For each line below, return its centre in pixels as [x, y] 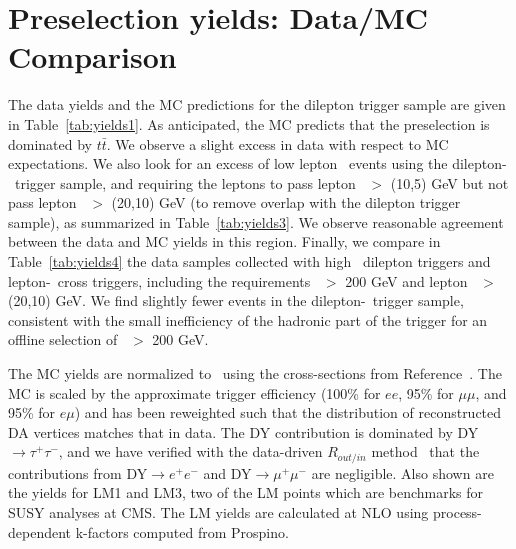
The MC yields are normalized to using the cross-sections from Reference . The [255, 373]
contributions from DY [78, 472]
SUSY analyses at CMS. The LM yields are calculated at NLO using [218, 512]
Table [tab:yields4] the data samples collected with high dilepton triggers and [249, 261]
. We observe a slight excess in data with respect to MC [277, 143]
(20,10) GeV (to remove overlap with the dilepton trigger [286, 202]
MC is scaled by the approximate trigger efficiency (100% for [194, 392]
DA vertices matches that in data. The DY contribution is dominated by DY [243, 431]
